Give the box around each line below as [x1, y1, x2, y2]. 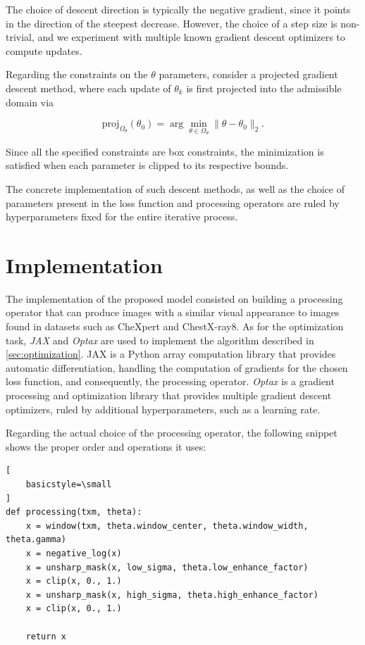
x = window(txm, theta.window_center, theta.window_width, [25, 520, 309, 531]
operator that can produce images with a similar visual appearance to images [6, 305, 340, 320]
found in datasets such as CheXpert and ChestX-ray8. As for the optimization [6, 319, 344, 334]
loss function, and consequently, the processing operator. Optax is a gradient [6, 374, 335, 389]
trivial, [6, 30, 35, 44]
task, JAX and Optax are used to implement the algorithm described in [6, 332, 314, 347]
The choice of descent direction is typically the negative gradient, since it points [6, 2, 351, 16]
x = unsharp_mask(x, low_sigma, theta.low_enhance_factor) [25, 562, 309, 572]
